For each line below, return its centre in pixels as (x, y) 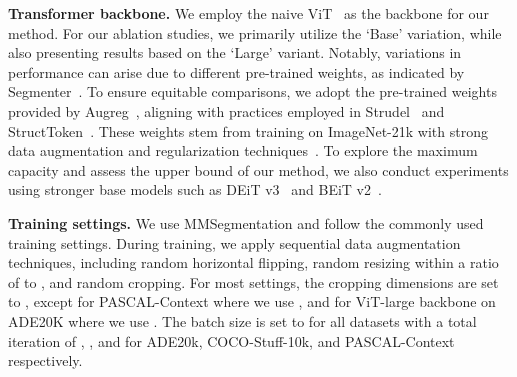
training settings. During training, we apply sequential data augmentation (234, 242)
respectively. (45, 360)
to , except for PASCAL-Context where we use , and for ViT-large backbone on (252, 301)
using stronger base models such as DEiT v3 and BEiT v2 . (195, 189)
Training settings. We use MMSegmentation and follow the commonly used (246, 222)
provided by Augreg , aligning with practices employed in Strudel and (226, 110)
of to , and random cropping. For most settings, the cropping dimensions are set (253, 281)
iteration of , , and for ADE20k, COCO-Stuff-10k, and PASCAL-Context (231, 340)
